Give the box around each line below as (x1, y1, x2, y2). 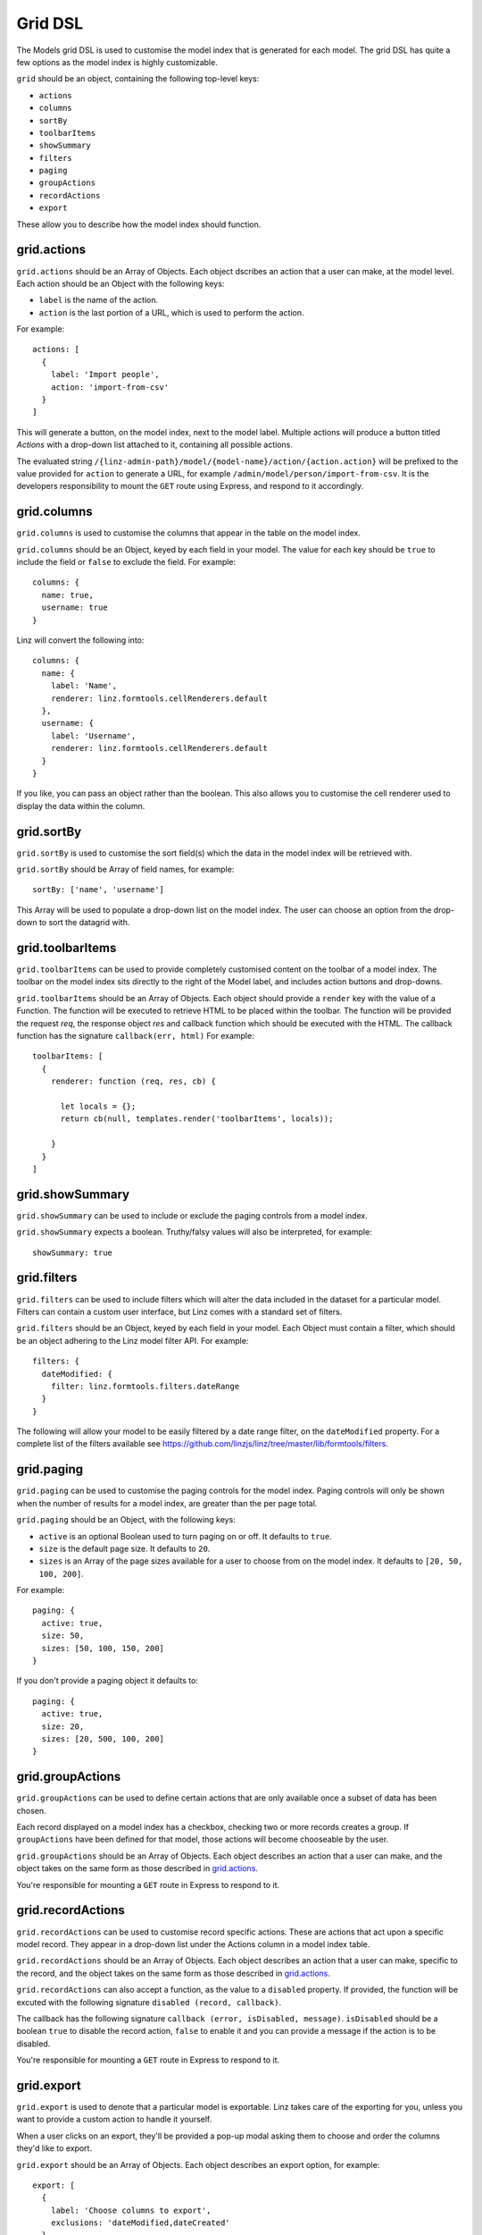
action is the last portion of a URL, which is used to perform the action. (38, 307, 304, 317)
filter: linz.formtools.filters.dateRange (50, 1381, 240, 1391)
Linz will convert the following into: (16, 635, 145, 645)
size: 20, (41, 1721, 85, 1732)
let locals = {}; (60, 1101, 137, 1111)
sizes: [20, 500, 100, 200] (41, 1734, 165, 1743)
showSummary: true (32, 1247, 113, 1258)
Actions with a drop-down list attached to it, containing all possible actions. (16, 439, 294, 451)
